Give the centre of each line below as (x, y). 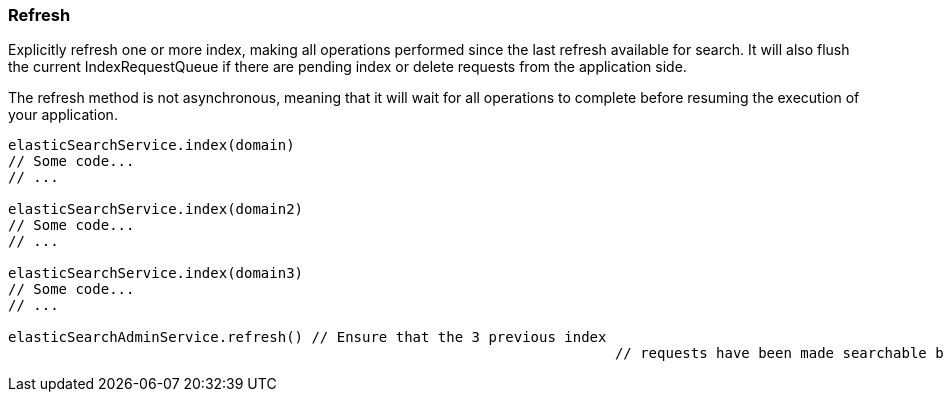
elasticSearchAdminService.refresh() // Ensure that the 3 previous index (307, 337)
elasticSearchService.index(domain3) (156, 273)
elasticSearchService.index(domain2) (156, 209)
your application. (63, 115)
